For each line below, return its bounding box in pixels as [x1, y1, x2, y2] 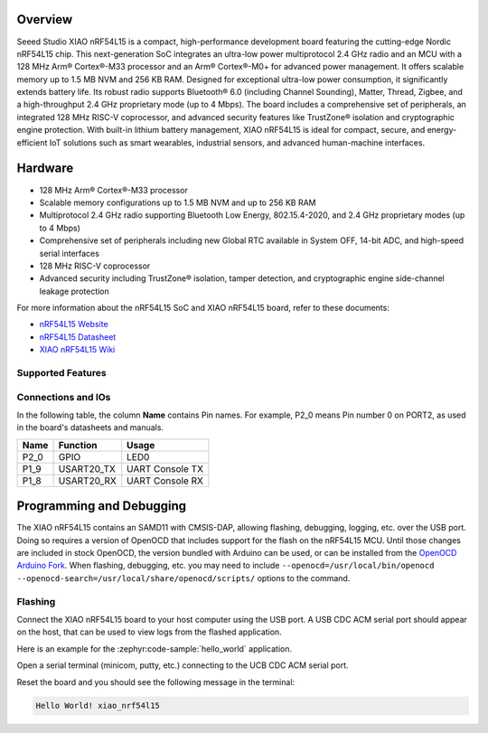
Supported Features [16, 367, 108, 379]
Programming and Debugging [16, 498, 187, 514]
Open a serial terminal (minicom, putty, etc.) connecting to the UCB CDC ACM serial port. [16, 660, 349, 671]
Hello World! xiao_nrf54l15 [35, 700, 160, 711]
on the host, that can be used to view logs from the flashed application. [16, 626, 282, 637]
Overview [16, 12, 73, 27]
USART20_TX [58, 462, 117, 475]
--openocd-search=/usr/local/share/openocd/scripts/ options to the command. [16, 572, 351, 583]
